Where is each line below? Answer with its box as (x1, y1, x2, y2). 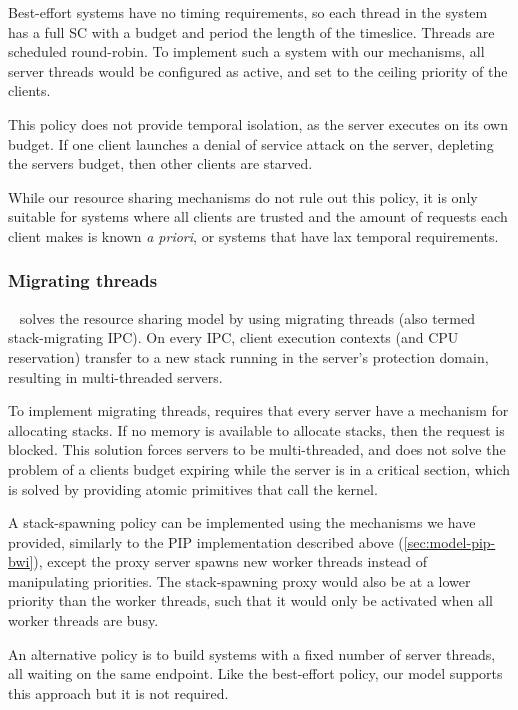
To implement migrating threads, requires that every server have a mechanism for (8, 400, 509, 421)
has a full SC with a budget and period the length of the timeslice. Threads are (8, 21, 495, 42)
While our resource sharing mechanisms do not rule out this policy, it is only (8, 186, 478, 207)
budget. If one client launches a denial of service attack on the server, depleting (8, 133, 494, 154)
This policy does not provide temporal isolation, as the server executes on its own (8, 113, 508, 134)
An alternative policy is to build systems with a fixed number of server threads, (8, 643, 496, 664)
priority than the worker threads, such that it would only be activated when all (8, 590, 493, 611)
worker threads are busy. (8, 610, 159, 631)
